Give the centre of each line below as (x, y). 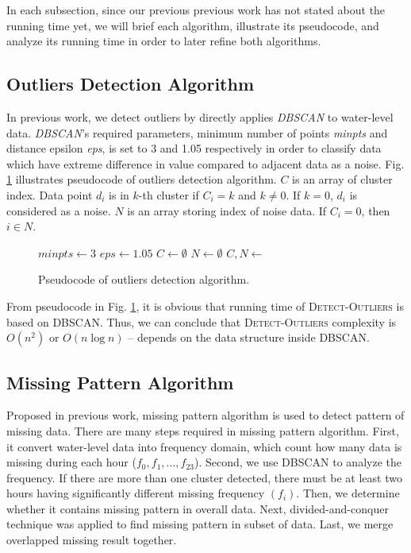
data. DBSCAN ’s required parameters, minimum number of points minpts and (197, 132)
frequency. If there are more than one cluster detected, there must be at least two (204, 477)
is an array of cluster (342, 179)
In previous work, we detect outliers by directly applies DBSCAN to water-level (200, 116)
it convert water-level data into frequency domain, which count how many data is (204, 446)
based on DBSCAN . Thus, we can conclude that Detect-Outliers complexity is (202, 321)
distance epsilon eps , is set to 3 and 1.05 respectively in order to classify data (194, 148)
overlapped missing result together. (92, 540)
